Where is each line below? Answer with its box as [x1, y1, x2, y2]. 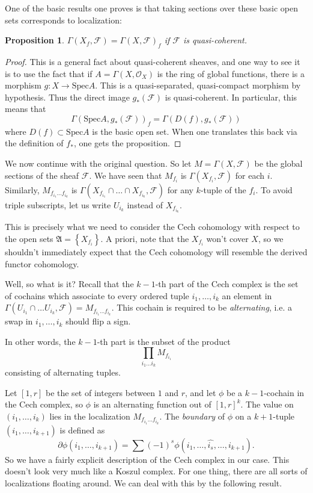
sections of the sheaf [5, 169, 79, 181]
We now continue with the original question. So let [5, 157, 192, 169]
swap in [5, 315, 33, 327]
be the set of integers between [45, 386, 156, 398]
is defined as [59, 423, 105, 436]
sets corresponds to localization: [5, 13, 122, 26]
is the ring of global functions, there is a [157, 67, 305, 79]
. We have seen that [89, 169, 162, 181]
